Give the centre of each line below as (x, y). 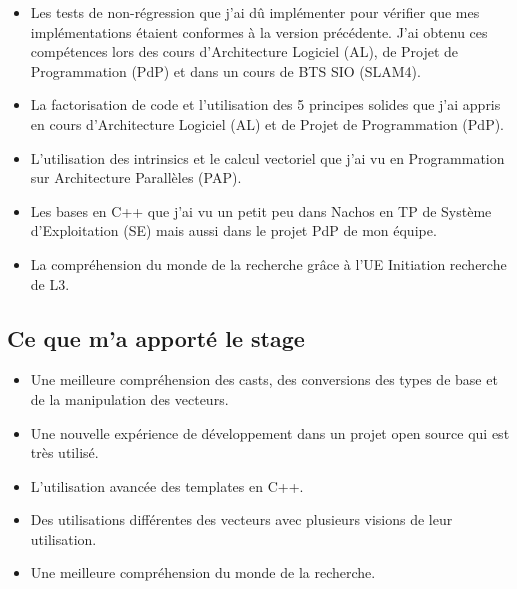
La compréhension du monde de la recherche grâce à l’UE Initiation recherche (268, 263)
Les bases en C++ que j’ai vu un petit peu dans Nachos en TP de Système (261, 210)
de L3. (50, 283)
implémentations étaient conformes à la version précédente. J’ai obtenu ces (259, 31)
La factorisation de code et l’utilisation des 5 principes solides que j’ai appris (265, 104)
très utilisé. (64, 452)
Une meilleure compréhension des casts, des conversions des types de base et (264, 379)
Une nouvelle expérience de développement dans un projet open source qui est (270, 432)
